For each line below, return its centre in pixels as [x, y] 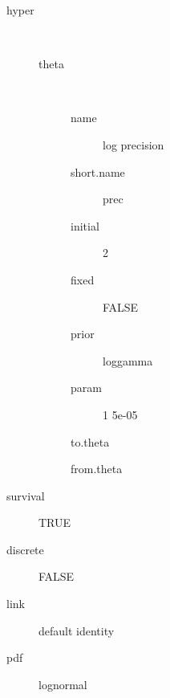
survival [26, 495]
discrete [25, 549]
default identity [77, 630]
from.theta [97, 469]
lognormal [63, 684]
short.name [98, 171]
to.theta [90, 441]
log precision [134, 144]
